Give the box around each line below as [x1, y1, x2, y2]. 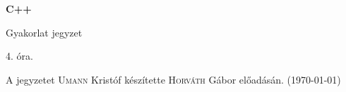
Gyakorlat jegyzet [6, 25, 83, 39]
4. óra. [6, 48, 33, 63]
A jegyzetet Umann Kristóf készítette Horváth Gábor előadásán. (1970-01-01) [6, 72, 341, 86]
